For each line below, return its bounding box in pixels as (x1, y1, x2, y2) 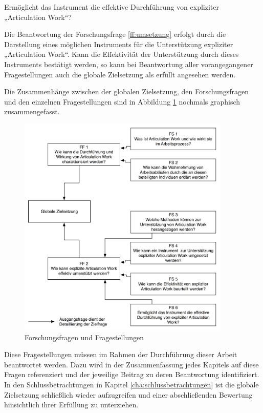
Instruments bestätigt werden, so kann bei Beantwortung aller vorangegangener (4, 58, 253, 69)
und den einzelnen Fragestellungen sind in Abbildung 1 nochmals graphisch (4, 96, 240, 107)
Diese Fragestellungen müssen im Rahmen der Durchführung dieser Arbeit (4, 349, 237, 360)
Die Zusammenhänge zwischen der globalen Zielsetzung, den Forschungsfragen (4, 86, 249, 97)
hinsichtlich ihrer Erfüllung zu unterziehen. (4, 399, 139, 410)
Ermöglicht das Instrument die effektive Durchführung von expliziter (4, 2, 219, 12)
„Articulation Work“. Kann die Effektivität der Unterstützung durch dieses (4, 49, 239, 59)
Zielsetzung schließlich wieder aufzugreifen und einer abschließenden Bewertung (4, 389, 253, 400)
